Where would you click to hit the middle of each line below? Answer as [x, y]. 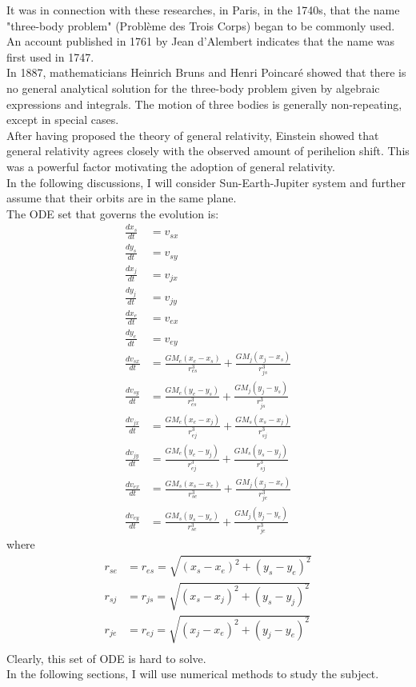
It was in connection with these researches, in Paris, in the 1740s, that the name [203, 10]
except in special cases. [63, 120]
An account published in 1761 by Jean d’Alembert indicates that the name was [201, 41]
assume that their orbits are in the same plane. [122, 198]
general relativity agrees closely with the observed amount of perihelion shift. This [208, 151]
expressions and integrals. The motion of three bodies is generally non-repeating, [204, 104]
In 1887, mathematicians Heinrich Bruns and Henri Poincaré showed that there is [206, 72]
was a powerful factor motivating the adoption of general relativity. [171, 166]
